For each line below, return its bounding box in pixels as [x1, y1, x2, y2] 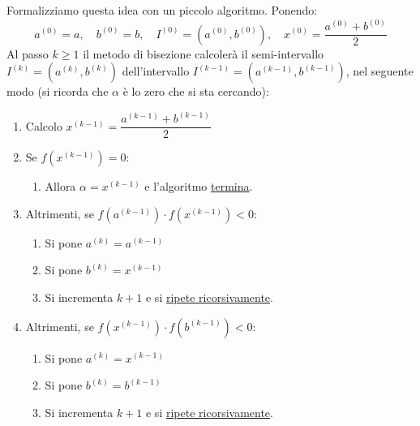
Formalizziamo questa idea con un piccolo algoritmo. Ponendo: [6, 2, 318, 18]
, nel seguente [345, 62, 414, 80]
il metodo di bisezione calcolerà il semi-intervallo [83, 45, 324, 62]
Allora [45, 178, 76, 195]
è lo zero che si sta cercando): [122, 83, 269, 100]
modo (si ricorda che [6, 83, 109, 100]
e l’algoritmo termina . [144, 178, 253, 195]
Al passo [6, 45, 49, 62]
